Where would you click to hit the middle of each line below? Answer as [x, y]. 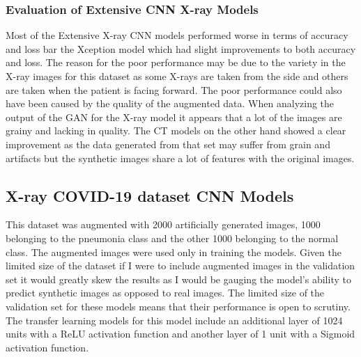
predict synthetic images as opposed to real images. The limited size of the [165, 293]
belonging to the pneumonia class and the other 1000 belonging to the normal [172, 238]
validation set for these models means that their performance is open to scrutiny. [178, 306]
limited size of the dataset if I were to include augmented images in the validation [180, 265]
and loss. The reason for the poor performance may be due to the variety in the [176, 62]
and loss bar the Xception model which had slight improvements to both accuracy [181, 48]
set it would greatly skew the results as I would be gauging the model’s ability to [178, 279]
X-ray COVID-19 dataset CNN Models [150, 195]
